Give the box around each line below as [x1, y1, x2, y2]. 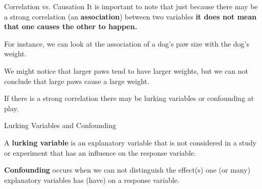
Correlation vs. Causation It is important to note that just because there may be [4, 1, 258, 11]
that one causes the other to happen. [4, 21, 137, 32]
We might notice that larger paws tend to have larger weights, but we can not [4, 65, 249, 76]
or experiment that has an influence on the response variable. [4, 147, 196, 158]
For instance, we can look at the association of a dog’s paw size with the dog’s [4, 38, 249, 49]
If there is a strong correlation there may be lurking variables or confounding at [4, 93, 254, 103]
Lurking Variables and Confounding [4, 120, 116, 131]
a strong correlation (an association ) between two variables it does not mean [4, 11, 257, 22]
